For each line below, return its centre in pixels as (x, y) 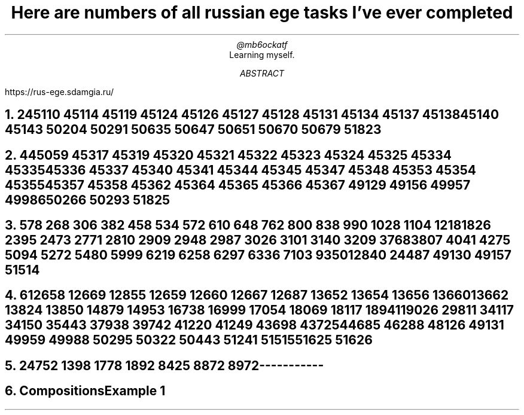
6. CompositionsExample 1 (85, 391)
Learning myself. (262, 54)
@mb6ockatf (262, 44)
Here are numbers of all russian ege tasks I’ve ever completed (262, 13)
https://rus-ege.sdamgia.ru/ (59, 91)
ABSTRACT (262, 73)
